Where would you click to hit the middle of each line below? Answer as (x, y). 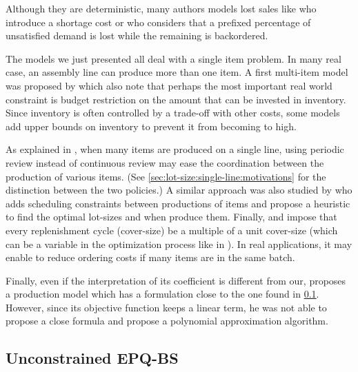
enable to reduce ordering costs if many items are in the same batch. (150, 257)
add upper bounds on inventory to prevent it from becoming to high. (151, 126)
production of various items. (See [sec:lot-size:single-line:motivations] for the (166, 176)
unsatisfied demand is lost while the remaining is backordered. (137, 35)
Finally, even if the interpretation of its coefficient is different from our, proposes (176, 280)
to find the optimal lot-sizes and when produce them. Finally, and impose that (171, 217)
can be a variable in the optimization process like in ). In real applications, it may (179, 244)
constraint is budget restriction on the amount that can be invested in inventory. (176, 99)
